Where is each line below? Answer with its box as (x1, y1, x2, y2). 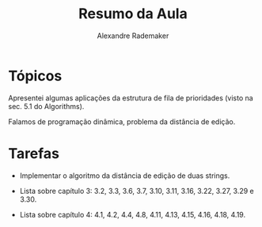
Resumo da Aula (78, 5, 188, 23)
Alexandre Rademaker (97, 31, 169, 40)
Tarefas (8, 144, 59, 162)
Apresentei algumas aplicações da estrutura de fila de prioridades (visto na (8, 93, 253, 103)
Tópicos (8, 66, 63, 85)
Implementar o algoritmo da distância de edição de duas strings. (19, 171, 230, 180)
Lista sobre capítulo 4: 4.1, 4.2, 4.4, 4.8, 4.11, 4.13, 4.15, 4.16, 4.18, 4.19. (19, 210, 246, 219)
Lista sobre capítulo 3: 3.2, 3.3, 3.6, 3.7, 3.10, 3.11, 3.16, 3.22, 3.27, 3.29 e (19, 186, 255, 195)
